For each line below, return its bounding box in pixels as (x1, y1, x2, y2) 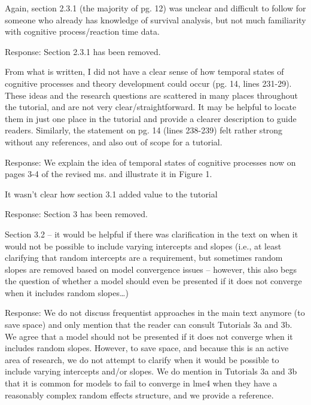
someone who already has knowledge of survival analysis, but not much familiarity (5, 13, 306, 26)
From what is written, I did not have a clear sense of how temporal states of (5, 65, 284, 78)
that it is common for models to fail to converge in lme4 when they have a (5, 377, 278, 389)
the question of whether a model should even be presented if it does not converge (5, 275, 302, 287)
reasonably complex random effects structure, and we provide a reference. (5, 388, 274, 401)
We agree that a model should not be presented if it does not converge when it (5, 330, 293, 342)
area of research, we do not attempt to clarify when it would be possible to (5, 353, 279, 366)
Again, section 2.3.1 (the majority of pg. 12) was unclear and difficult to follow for (5, 2, 306, 14)
